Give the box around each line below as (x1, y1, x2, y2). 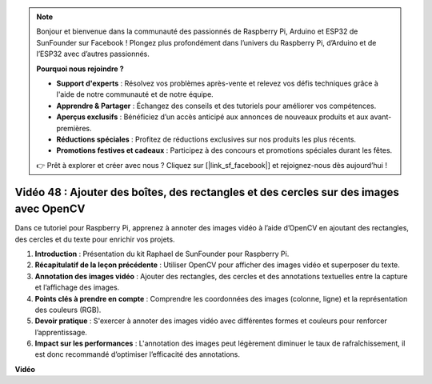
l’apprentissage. (34, 327, 88, 337)
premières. (56, 123, 92, 133)
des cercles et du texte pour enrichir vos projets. (14, 234, 175, 244)
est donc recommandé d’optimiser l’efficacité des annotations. (34, 350, 240, 359)
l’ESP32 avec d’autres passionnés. (36, 49, 150, 59)
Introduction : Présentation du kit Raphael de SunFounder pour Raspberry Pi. (34, 249, 290, 258)
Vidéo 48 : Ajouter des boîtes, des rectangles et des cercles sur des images (14, 185, 399, 199)
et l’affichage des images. (34, 282, 120, 292)
